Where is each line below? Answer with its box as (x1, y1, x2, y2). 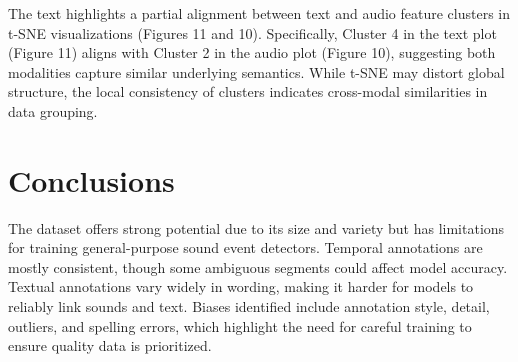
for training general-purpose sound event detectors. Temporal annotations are (8, 237, 483, 258)
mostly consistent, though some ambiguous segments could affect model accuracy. (8, 256, 508, 277)
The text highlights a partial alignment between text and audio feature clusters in (8, 3, 511, 23)
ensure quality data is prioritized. (8, 335, 212, 356)
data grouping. (8, 100, 98, 121)
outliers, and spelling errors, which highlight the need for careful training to (8, 315, 472, 336)
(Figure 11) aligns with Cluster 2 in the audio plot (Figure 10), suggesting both (8, 42, 496, 63)
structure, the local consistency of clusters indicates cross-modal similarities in (8, 81, 488, 102)
